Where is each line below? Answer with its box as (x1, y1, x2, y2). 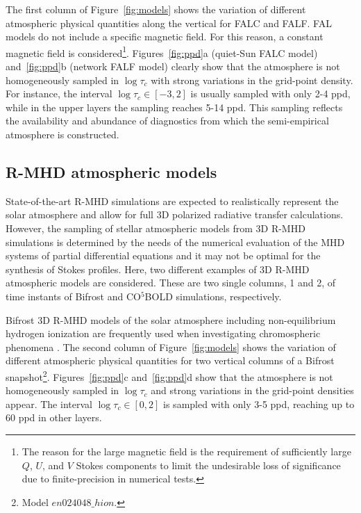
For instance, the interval (6, 86, 112, 101)
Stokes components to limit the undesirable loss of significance (76, 457, 341, 472)
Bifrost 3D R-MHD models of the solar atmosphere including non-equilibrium (6, 312, 336, 327)
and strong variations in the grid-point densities (151, 383, 354, 398)
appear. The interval (6, 396, 92, 411)
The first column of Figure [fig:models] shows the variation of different (6, 2, 306, 16)
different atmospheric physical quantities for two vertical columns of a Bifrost (6, 353, 335, 368)
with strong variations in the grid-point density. (151, 72, 353, 87)
